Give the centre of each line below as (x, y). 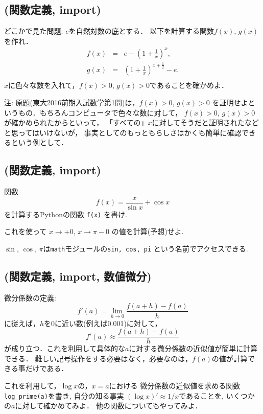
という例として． (39, 142)
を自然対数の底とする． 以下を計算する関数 (141, 31)
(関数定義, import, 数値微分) (78, 276)
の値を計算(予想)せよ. (148, 231)
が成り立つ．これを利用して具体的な (65, 348)
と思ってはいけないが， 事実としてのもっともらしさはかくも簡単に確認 (123, 132)
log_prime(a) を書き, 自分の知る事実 (64, 395)
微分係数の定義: (30, 297)
